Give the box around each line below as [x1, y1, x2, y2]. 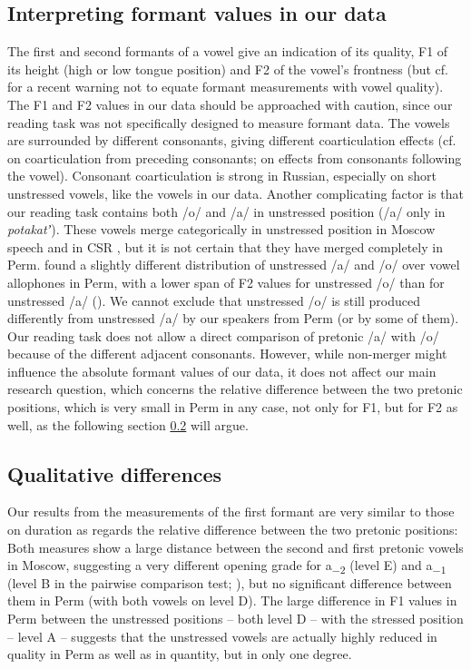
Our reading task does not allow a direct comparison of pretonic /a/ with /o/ [7, 326, 439, 345]
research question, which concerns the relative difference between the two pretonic [7, 379, 463, 398]
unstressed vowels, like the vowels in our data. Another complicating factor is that [7, 183, 465, 202]
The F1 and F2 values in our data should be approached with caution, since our [7, 94, 453, 113]
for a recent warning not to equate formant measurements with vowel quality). [7, 77, 444, 96]
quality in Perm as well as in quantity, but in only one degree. [7, 644, 352, 664]
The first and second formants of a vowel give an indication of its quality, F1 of [7, 42, 448, 61]
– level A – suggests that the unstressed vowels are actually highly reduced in [7, 626, 437, 645]
